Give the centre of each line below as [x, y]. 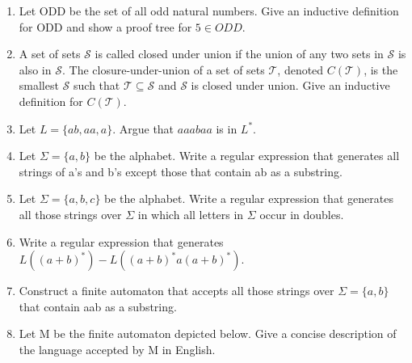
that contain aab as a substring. [98, 306]
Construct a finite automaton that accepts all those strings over [177, 291]
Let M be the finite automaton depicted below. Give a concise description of [208, 333]
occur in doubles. [302, 214]
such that [97, 85]
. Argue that [143, 128]
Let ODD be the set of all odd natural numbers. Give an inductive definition [209, 11]
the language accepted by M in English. [117, 349]
